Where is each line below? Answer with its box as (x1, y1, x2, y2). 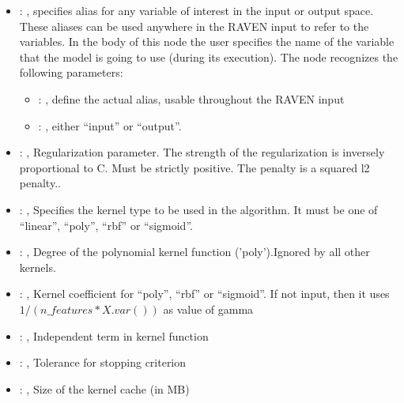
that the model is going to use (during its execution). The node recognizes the (19, 48, 398, 65)
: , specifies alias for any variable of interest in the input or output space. (19, 2, 374, 18)
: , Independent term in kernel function (19, 327, 209, 344)
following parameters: (19, 64, 123, 81)
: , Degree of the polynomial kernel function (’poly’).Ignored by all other (19, 243, 370, 260)
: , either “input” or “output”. (38, 117, 182, 134)
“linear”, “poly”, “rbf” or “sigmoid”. (19, 217, 193, 233)
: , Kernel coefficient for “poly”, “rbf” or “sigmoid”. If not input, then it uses (19, 285, 390, 302)
